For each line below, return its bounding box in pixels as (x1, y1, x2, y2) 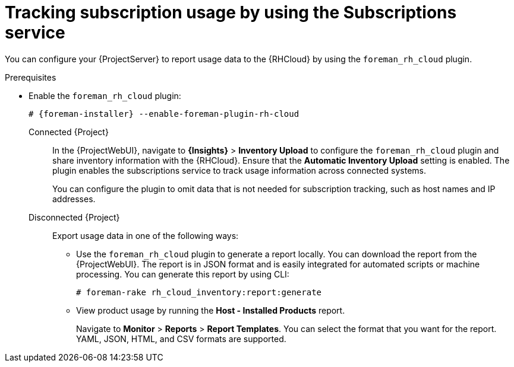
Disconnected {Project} (29, 212, 120, 222)
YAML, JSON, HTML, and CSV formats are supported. (76, 333, 286, 344)
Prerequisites (5, 72, 56, 82)
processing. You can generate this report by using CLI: (76, 269, 289, 279)
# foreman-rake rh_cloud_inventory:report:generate (76, 287, 322, 297)
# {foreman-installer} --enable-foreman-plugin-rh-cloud (29, 108, 299, 119)
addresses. (52, 193, 96, 204)
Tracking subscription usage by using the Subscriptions (5, 2, 457, 23)
